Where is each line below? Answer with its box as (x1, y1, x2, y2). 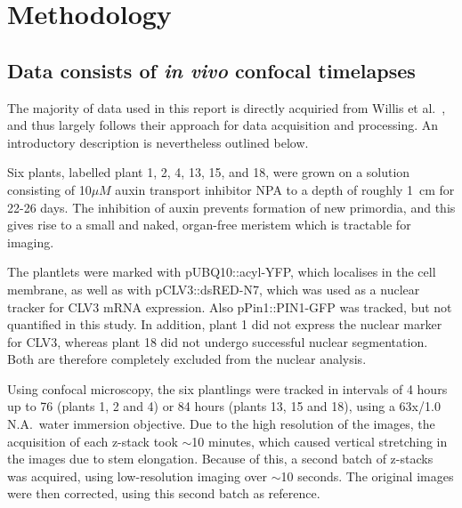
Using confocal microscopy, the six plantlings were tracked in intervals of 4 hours (7, 379, 448, 398)
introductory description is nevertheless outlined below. (7, 133, 309, 151)
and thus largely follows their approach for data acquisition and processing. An (7, 116, 439, 134)
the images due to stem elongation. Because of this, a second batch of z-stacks (7, 449, 434, 468)
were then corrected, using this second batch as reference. (7, 484, 320, 503)
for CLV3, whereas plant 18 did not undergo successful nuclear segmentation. (7, 332, 428, 351)
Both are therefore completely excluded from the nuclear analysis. (7, 350, 367, 368)
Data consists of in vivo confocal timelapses (7, 56, 416, 84)
